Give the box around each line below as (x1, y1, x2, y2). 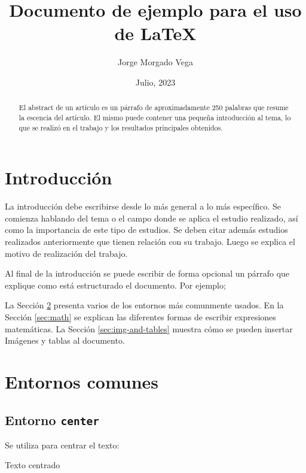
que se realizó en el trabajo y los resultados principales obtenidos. (19, 122, 223, 132)
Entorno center (5, 410, 100, 429)
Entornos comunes (5, 369, 159, 393)
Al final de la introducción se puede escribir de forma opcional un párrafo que (5, 267, 290, 280)
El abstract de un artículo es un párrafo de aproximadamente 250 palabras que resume (19, 102, 289, 113)
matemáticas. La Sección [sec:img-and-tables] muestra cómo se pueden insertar (5, 322, 293, 335)
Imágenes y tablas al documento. (5, 334, 125, 347)
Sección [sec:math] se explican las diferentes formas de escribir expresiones (5, 310, 276, 323)
